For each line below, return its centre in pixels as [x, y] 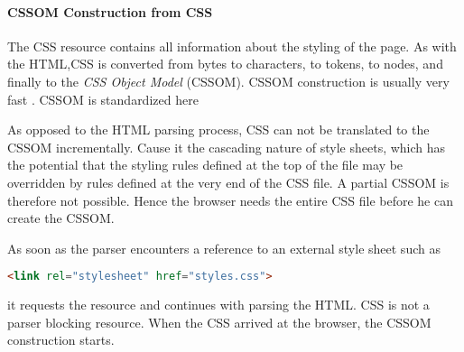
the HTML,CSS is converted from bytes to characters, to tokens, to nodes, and [225, 64]
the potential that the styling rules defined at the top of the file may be [205, 165]
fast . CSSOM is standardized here [103, 99]
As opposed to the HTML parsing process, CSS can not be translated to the [218, 130]
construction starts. [61, 340]
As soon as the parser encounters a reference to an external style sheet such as [224, 248]
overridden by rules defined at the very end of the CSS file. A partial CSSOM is [228, 182]
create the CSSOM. [61, 218]
